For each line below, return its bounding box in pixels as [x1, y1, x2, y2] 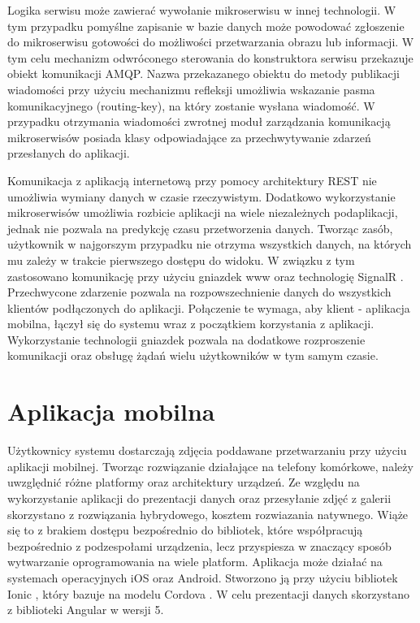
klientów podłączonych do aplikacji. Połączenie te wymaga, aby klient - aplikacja [7, 299, 410, 316]
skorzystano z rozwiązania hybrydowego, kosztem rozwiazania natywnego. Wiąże [7, 505, 409, 522]
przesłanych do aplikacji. [7, 145, 130, 162]
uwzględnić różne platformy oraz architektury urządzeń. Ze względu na [7, 474, 360, 491]
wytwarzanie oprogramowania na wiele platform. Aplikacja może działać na [7, 553, 383, 570]
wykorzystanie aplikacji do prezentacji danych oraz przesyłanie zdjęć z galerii [7, 489, 392, 506]
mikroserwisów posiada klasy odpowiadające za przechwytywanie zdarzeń [7, 128, 371, 145]
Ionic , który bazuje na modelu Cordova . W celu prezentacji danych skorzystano [7, 585, 409, 602]
